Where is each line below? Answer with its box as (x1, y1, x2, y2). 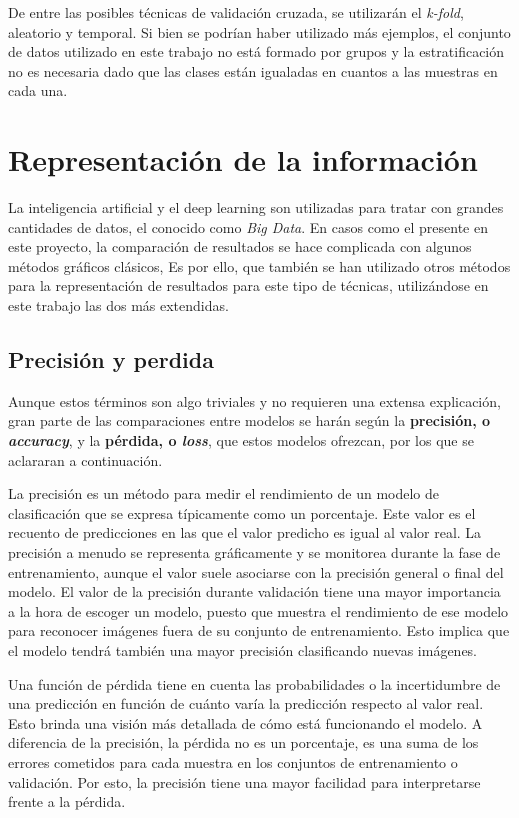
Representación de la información (8, 139, 478, 180)
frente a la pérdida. (8, 791, 126, 812)
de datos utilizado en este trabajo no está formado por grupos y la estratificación (8, 41, 505, 62)
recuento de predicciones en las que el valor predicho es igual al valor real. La (8, 522, 482, 543)
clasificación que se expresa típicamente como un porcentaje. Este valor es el (8, 502, 476, 523)
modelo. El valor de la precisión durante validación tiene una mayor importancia (8, 581, 501, 602)
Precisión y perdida (8, 344, 214, 375)
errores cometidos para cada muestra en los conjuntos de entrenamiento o (8, 751, 458, 772)
